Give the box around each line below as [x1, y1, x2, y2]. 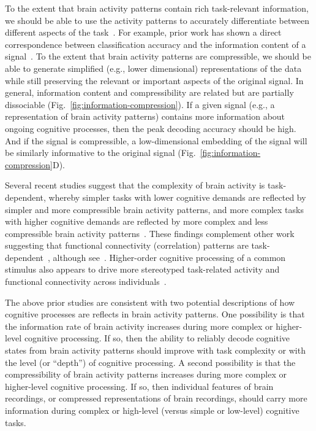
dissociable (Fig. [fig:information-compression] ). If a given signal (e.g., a [5, 98, 275, 111]
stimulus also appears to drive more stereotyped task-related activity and [5, 263, 280, 276]
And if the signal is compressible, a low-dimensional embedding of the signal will [5, 134, 307, 147]
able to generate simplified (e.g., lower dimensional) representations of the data [5, 61, 302, 74]
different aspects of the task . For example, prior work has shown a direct [5, 26, 282, 39]
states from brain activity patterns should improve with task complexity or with [5, 344, 306, 357]
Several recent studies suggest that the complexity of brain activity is [5, 179, 265, 192]
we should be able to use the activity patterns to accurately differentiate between [5, 14, 309, 26]
